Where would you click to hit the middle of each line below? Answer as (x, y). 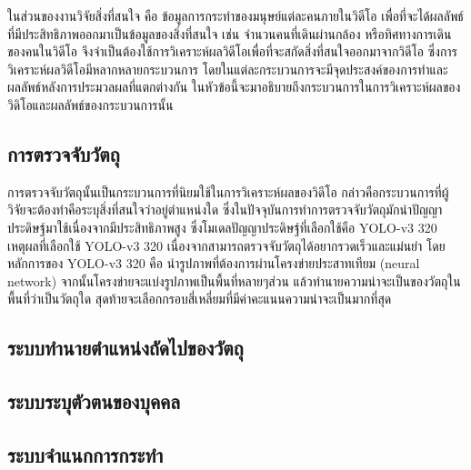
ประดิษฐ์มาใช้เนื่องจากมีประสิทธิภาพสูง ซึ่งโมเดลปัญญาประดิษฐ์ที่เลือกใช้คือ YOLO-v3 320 (222, 227)
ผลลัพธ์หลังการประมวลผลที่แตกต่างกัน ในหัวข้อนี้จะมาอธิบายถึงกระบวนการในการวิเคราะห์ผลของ (234, 87)
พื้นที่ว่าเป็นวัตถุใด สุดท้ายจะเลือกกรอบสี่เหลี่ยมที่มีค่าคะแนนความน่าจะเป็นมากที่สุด (200, 299)
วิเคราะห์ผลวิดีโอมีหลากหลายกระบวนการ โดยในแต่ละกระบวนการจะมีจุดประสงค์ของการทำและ (228, 69)
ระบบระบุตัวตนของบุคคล (94, 401)
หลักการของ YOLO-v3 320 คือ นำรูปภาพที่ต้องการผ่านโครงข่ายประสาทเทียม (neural (214, 263)
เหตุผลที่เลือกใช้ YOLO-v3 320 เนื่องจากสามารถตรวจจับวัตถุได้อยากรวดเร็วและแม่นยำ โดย (226, 245)
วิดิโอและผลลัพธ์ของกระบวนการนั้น (90, 104)
